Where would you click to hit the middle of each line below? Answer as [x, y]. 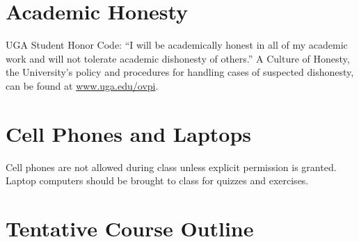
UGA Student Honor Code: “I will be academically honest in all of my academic [177, 45]
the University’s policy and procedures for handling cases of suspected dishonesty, [180, 72]
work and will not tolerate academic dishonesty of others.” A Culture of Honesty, [178, 58]
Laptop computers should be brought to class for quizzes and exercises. [157, 180]
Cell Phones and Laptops [128, 133]
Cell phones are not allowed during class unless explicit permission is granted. [171, 167]
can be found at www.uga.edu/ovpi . [82, 85]
